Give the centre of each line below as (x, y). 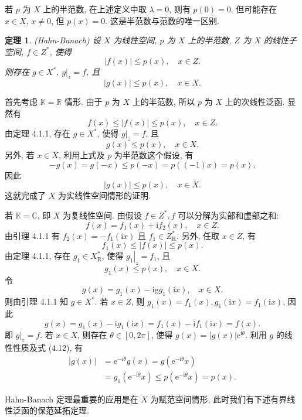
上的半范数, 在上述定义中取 (95, 9)
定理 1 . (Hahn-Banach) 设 (53, 40)
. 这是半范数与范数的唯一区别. (162, 20)
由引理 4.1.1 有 (33, 235)
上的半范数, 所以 (164, 102)
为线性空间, (135, 40)
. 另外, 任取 (198, 235)
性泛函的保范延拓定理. (47, 410)
